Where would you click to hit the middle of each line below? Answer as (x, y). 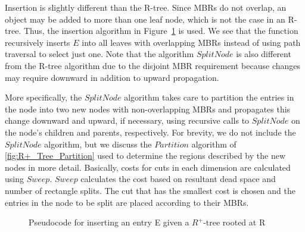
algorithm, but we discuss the (98, 144)
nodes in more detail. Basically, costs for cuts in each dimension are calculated (148, 167)
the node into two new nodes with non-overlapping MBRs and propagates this (148, 109)
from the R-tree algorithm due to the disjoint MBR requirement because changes (153, 65)
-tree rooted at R (234, 222)
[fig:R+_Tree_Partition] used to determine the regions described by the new (145, 156)
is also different (264, 54)
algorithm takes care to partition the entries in (209, 97)
